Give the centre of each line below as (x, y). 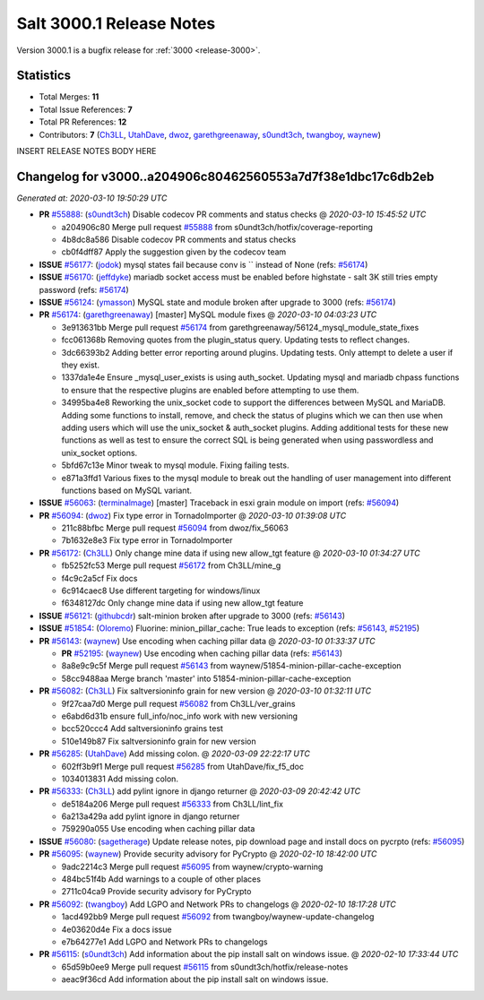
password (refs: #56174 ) (84, 289)
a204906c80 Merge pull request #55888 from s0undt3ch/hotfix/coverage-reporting (217, 227)
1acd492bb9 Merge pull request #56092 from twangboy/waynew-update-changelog (218, 917)
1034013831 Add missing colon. (120, 779)
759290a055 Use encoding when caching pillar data (158, 829)
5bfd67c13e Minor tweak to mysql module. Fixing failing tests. (175, 465)
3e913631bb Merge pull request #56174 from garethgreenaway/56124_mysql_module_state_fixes (240, 327)
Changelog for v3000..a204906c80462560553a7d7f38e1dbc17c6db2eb (225, 176)
